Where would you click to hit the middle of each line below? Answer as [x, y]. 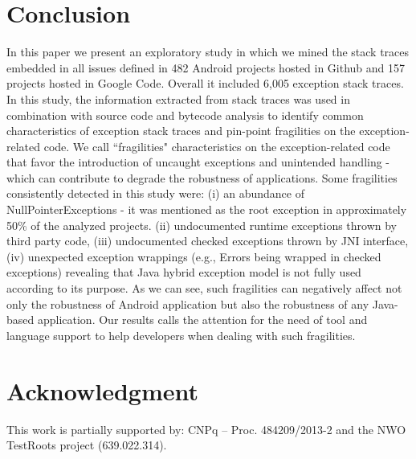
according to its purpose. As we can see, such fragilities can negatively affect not [204, 288]
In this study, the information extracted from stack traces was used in [178, 98]
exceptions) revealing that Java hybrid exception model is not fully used [184, 272]
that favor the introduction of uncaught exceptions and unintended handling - [198, 162]
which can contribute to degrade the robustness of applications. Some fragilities [202, 177]
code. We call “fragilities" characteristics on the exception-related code [217, 146]
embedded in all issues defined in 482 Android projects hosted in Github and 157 [206, 67]
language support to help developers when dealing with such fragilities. [181, 335]
